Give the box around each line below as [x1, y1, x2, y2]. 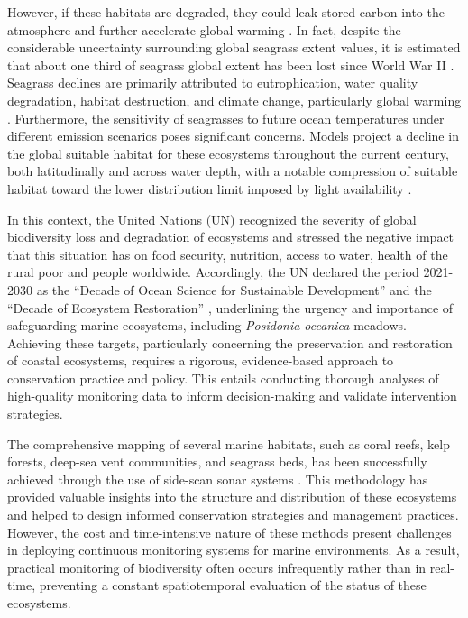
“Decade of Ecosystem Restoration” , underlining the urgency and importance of [7, 298, 454, 317]
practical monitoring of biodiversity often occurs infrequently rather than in [7, 558, 427, 576]
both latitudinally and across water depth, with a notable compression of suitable [7, 161, 458, 180]
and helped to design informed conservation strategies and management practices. [7, 505, 459, 524]
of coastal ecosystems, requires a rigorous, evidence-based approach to [7, 351, 394, 370]
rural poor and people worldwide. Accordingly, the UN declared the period [7, 263, 419, 281]
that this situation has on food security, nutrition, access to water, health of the [7, 244, 448, 263]
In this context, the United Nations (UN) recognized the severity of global [7, 209, 417, 228]
